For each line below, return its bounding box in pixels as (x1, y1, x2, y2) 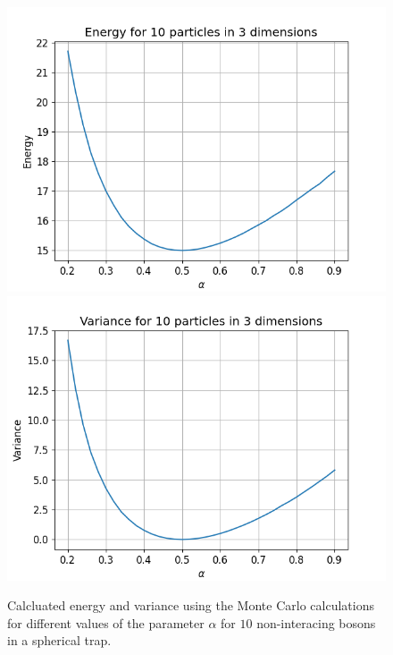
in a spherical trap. (7, 631, 112, 650)
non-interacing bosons (256, 613, 376, 632)
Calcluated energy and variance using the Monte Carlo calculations (7, 596, 374, 615)
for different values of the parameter (7, 613, 205, 632)
